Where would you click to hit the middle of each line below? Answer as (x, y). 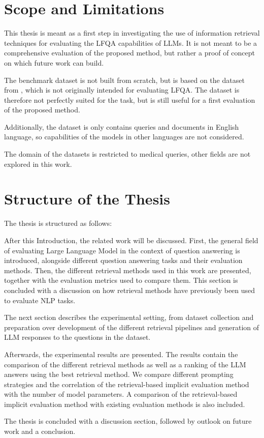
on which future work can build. (54, 62)
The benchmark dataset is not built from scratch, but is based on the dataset (124, 80)
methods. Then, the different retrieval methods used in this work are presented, (128, 270)
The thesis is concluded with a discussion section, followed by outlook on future (128, 421)
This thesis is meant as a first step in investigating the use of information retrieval (132, 33)
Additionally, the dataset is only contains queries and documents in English (122, 126)
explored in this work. (38, 164)
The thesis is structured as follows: (58, 223)
